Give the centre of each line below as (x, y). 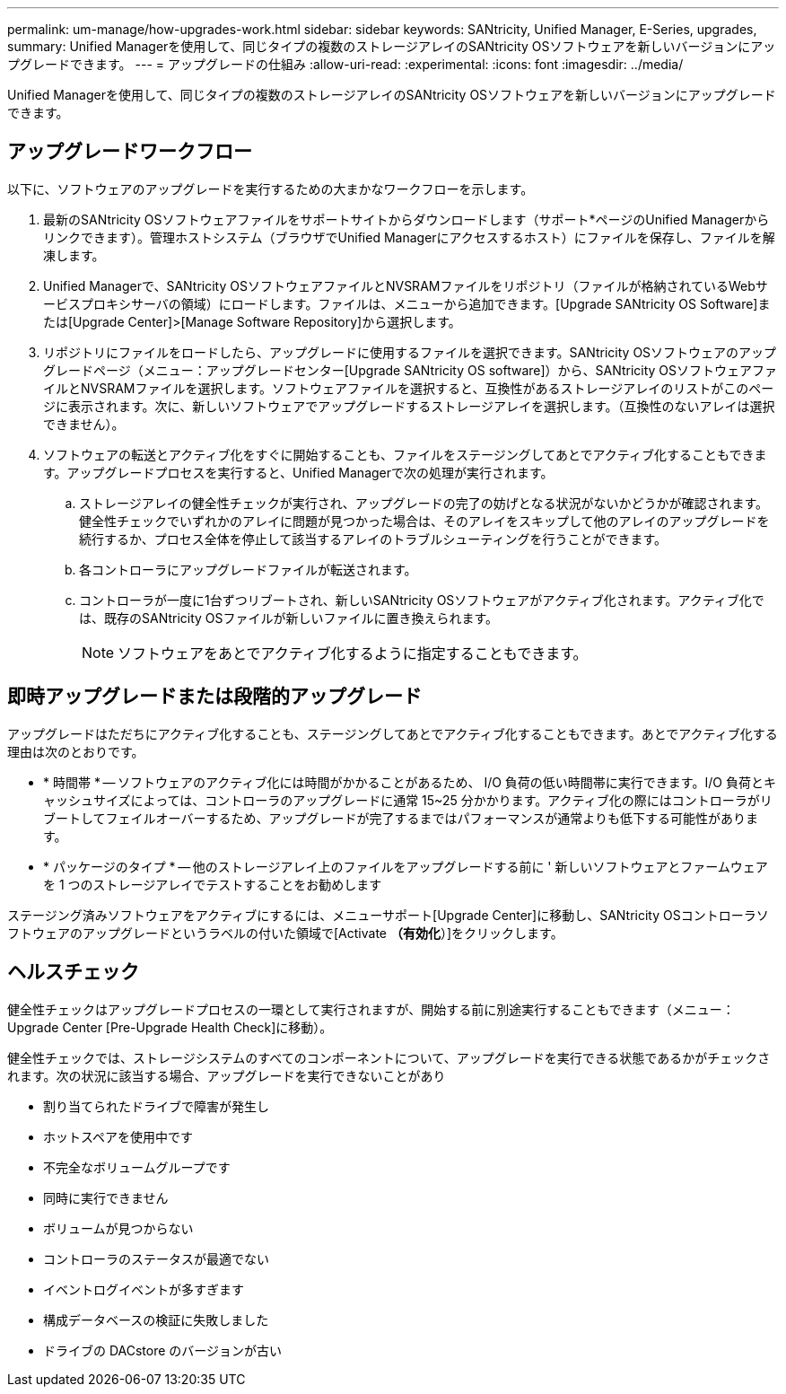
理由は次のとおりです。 (76, 751)
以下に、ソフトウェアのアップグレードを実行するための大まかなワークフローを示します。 (271, 188)
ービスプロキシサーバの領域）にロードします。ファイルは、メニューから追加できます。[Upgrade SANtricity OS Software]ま (407, 303)
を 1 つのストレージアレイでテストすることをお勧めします (213, 884)
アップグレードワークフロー (130, 152)
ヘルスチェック (73, 972)
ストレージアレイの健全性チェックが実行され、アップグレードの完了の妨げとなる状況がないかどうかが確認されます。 (424, 503)
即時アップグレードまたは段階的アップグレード (214, 697)
